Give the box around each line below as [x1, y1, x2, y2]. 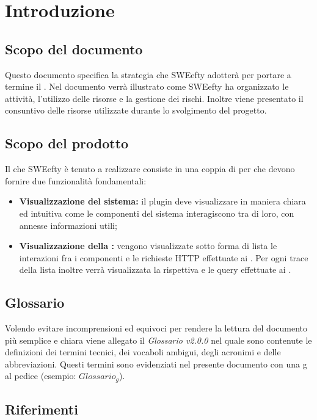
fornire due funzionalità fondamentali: [5, 174, 147, 187]
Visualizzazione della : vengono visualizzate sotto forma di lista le [19, 239, 277, 252]
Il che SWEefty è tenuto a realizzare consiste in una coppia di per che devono [5, 162, 295, 175]
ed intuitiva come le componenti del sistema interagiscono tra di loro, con [19, 206, 294, 219]
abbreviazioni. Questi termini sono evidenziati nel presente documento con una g [5, 357, 307, 370]
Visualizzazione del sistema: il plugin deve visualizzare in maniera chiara [19, 195, 306, 208]
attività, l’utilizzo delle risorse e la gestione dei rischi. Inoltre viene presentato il [5, 92, 304, 104]
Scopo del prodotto [5, 134, 129, 153]
